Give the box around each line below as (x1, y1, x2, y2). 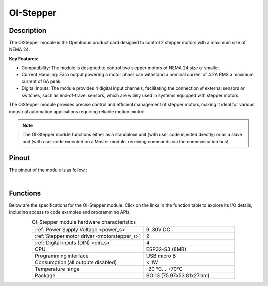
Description (9, 26, 47, 35)
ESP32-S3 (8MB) (146, 246, 187, 253)
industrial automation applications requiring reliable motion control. (9, 108, 146, 114)
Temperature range (35, 266, 80, 273)
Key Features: (9, 55, 39, 62)
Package (35, 272, 56, 279)
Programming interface (35, 252, 89, 259)
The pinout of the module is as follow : (9, 167, 88, 173)
